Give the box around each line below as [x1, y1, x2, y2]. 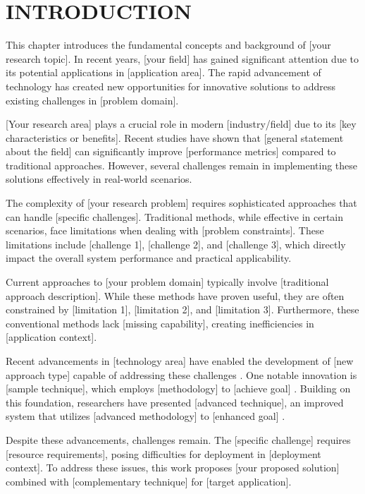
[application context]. [6, 330, 97, 344]
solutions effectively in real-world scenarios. [6, 171, 192, 186]
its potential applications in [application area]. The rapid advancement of [6, 65, 321, 80]
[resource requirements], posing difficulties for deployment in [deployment [6, 446, 321, 461]
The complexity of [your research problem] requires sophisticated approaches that [6, 195, 357, 210]
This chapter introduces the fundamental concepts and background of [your [6, 37, 331, 52]
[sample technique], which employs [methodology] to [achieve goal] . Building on [6, 381, 351, 396]
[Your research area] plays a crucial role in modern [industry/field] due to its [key [6, 116, 357, 131]
